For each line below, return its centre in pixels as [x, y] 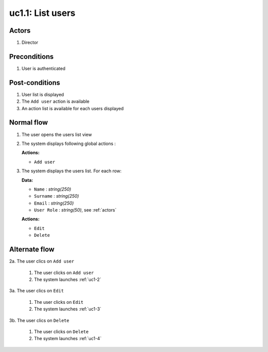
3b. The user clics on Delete [39, 320]
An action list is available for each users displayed [73, 108]
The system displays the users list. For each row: [71, 171]
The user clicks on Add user [64, 273]
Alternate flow [32, 249]
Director [30, 43]
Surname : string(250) [57, 196]
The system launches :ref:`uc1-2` [67, 279]
